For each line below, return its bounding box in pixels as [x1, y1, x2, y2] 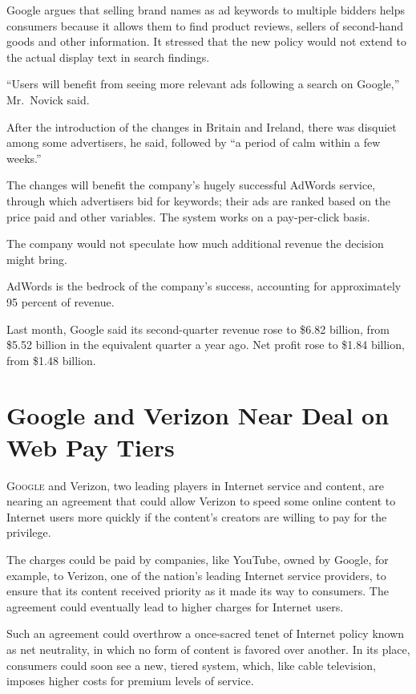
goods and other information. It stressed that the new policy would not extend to [6, 33, 406, 50]
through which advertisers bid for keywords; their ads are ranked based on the [6, 192, 391, 209]
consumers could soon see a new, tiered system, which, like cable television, [6, 656, 376, 673]
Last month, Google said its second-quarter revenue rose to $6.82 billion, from [6, 320, 390, 337]
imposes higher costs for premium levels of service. [6, 672, 254, 689]
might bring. [6, 250, 67, 267]
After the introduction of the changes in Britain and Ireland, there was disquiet [6, 118, 397, 135]
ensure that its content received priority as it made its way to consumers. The [6, 582, 389, 599]
